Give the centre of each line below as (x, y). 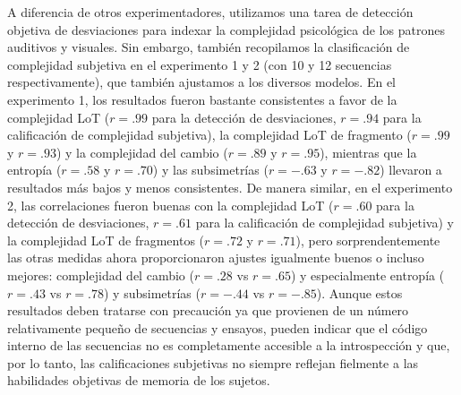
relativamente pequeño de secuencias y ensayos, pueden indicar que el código (218, 327)
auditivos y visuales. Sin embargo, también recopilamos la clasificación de (209, 47)
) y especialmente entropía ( (367, 275)
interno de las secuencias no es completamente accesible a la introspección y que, (229, 345)
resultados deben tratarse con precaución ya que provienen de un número (208, 310)
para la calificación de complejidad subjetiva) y (324, 223)
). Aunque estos (359, 292)
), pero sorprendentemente (368, 240)
